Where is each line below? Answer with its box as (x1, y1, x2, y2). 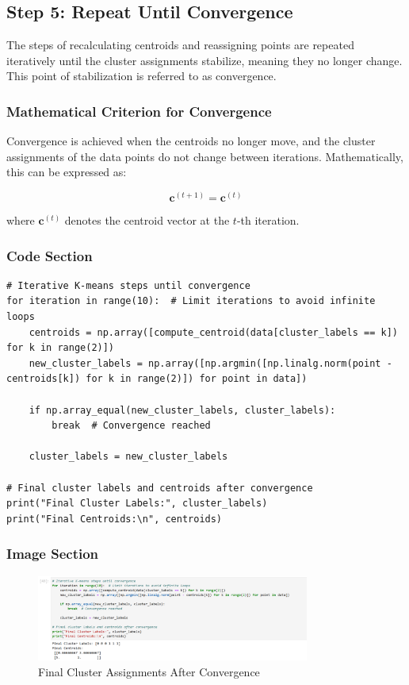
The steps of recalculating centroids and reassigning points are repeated (6, 37, 354, 53)
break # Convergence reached (52, 420, 211, 432)
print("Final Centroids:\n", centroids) (6, 513, 223, 525)
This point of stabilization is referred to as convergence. (6, 67, 277, 84)
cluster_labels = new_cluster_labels (29, 451, 228, 463)
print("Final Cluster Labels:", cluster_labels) (6, 498, 268, 510)
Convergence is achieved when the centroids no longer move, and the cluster (6, 133, 376, 149)
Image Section (6, 544, 99, 564)
